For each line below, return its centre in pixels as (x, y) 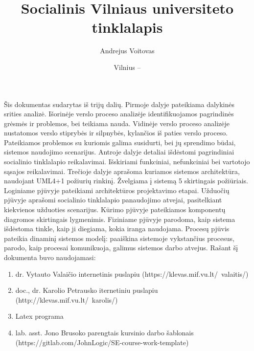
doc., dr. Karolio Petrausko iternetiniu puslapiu (87, 290)
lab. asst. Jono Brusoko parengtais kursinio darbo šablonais (104, 332)
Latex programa (39, 316)
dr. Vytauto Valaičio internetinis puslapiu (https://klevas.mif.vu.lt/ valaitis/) (132, 274)
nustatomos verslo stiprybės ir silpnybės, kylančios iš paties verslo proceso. (116, 133)
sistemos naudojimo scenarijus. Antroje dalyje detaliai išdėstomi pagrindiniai (119, 152)
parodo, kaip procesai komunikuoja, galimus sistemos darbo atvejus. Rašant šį (121, 248)
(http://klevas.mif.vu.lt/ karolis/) (67, 299)
